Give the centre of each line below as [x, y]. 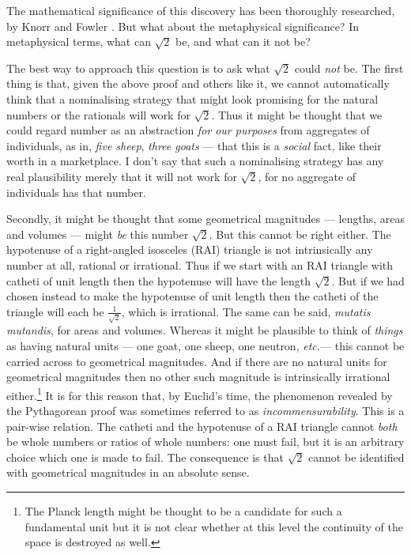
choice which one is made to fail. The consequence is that [145, 457]
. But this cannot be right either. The [300, 234]
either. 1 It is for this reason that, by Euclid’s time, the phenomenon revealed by [200, 394]
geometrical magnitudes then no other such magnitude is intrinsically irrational [198, 377]
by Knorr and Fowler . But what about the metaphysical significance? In [183, 26]
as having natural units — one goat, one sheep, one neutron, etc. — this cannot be [205, 345]
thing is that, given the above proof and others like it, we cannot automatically [198, 83]
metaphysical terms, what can [79, 42]
